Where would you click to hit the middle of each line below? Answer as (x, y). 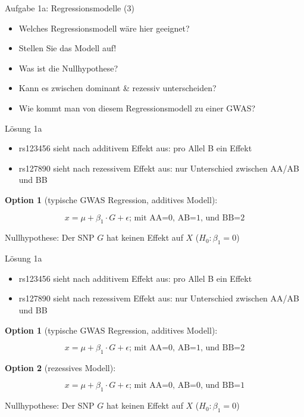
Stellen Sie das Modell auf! (68, 48)
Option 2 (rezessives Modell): (60, 367)
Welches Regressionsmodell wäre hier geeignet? (104, 28)
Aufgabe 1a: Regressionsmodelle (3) (70, 8)
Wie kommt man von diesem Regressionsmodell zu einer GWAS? (137, 108)
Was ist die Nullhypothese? (68, 68)
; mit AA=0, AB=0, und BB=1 (187, 386)
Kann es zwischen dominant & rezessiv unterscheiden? (117, 88)
